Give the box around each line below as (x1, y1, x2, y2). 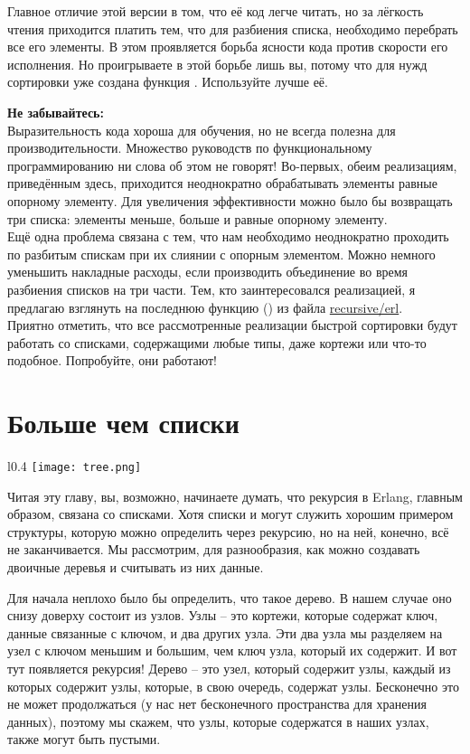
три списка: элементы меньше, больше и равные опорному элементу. (7, 209, 388, 228)
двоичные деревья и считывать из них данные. (7, 558, 264, 577)
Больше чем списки (7, 404, 240, 441)
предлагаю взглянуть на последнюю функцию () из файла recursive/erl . (7, 297, 403, 316)
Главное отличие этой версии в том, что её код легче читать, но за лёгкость (7, 2, 424, 20)
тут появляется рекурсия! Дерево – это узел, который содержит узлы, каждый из (7, 659, 451, 677)
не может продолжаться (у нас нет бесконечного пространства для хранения (7, 694, 427, 713)
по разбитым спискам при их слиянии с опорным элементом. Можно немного (7, 244, 436, 263)
